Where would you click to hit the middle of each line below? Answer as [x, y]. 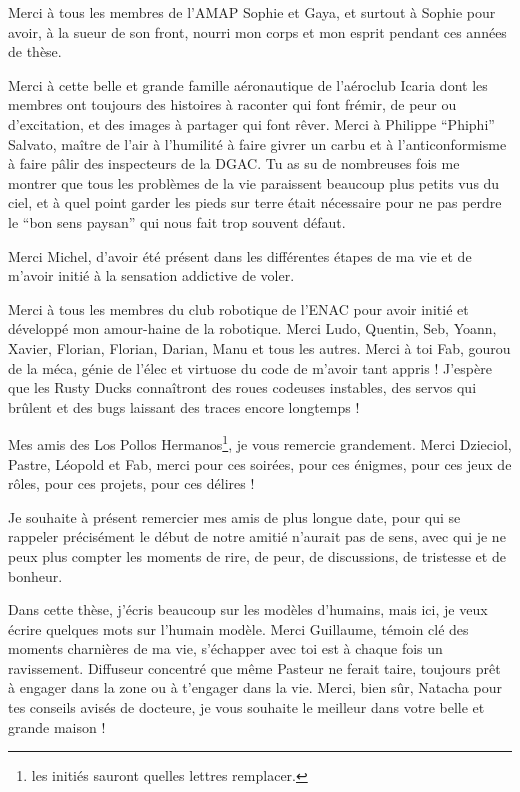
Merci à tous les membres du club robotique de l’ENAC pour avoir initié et [238, 308]
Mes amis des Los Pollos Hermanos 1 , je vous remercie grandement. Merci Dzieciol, [260, 442]
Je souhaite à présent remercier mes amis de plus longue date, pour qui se [234, 516]
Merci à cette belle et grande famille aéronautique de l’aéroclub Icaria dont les [248, 84]
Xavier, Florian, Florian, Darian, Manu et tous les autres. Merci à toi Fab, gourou [259, 347]
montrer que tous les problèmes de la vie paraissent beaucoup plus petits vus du [254, 182]
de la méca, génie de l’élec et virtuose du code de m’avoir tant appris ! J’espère [250, 367]
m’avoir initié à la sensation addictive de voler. [151, 275]
